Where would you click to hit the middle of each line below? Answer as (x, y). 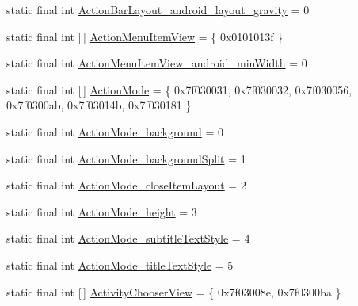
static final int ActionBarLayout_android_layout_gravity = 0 (158, 10)
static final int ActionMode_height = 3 (102, 211)
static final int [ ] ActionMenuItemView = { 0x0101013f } (145, 36)
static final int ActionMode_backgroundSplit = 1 (126, 158)
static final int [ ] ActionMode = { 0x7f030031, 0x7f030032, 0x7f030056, (179, 89)
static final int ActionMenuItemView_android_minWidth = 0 (157, 63)
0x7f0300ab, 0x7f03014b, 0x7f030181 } (99, 105)
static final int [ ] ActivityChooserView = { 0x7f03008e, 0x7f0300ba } (174, 291)
